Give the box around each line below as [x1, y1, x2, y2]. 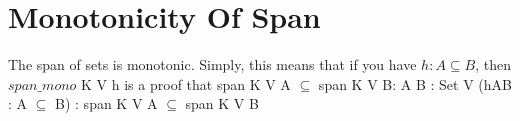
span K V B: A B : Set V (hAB [318, 73, 513, 94]
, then [475, 54, 511, 75]
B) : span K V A [55, 93, 158, 114]
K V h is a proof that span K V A [81, 73, 291, 94]
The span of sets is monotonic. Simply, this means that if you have [8, 54, 417, 75]
